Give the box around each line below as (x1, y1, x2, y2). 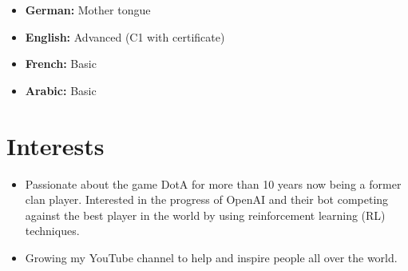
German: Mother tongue (25, 2, 151, 18)
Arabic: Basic (25, 82, 97, 98)
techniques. (25, 222, 80, 239)
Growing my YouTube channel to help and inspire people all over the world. (25, 249, 398, 265)
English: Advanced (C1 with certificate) (25, 28, 225, 45)
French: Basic (25, 55, 97, 72)
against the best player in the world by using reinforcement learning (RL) (25, 206, 386, 223)
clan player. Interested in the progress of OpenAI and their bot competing (25, 191, 389, 208)
